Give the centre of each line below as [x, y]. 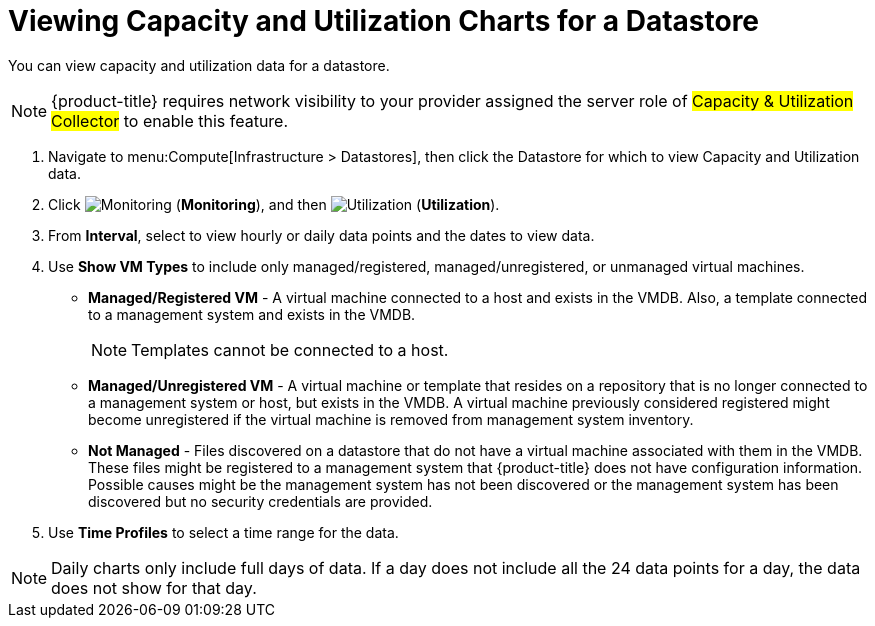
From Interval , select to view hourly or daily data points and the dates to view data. [321, 235]
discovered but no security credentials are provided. [260, 501]
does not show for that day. [154, 587]
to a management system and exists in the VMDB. [252, 314]
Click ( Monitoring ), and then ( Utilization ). [274, 204]
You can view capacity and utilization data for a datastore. [199, 65]
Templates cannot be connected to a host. [290, 349]
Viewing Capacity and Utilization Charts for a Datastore [384, 21]
